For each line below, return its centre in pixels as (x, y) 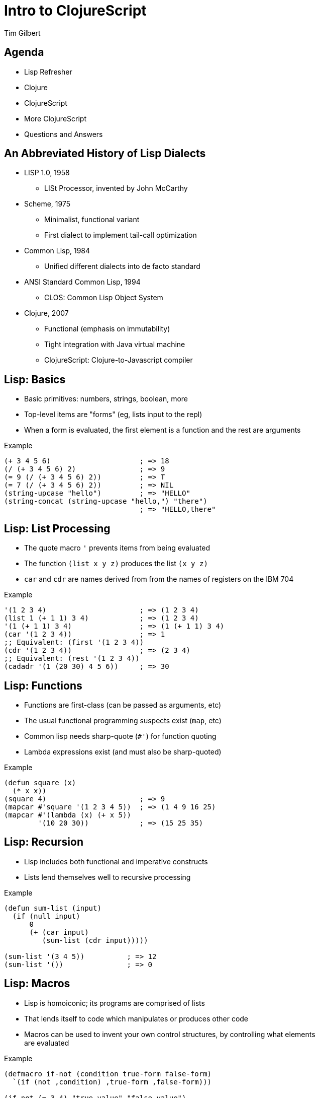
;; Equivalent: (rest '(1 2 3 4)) (72, 659)
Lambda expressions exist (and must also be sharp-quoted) (123, 751)
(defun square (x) (40, 782)
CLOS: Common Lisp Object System (104, 298)
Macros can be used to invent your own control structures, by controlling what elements (170, 1034)
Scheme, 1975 (47, 204)
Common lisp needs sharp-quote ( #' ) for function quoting (120, 736)
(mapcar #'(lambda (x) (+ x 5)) (68, 815)
